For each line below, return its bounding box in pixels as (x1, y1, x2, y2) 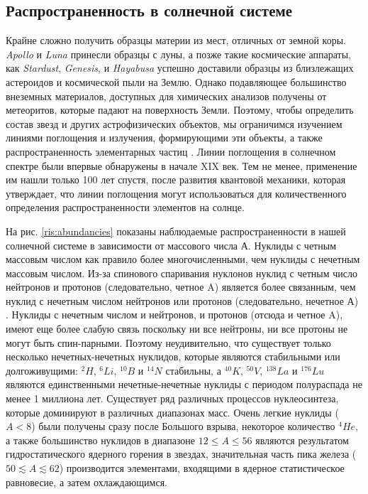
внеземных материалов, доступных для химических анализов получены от (6, 88, 327, 103)
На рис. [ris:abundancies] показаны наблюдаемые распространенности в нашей (6, 223, 346, 238)
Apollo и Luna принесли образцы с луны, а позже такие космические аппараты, (6, 46, 351, 61)
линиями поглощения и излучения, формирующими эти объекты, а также (6, 130, 323, 145)
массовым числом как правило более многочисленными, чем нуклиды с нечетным (6, 252, 360, 267)
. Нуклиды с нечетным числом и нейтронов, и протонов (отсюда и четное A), (6, 307, 343, 322)
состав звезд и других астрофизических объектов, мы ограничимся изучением (6, 116, 342, 131)
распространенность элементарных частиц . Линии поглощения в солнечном (6, 144, 336, 159)
